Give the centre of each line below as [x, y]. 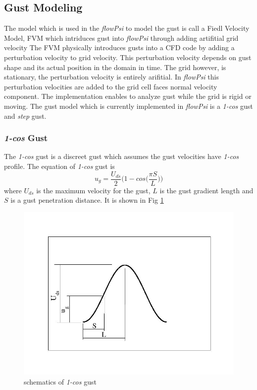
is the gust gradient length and [206, 190]
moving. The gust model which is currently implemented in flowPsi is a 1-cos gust [128, 106]
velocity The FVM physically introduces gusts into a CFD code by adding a [119, 47]
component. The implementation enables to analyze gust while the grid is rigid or [128, 96]
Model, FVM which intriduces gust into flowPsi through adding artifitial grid [121, 38]
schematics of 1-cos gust [60, 382]
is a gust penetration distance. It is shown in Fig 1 [87, 200]
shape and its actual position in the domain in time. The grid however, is [115, 67]
